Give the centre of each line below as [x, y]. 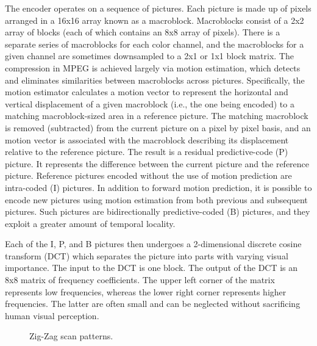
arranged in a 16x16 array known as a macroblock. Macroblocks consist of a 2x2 [155, 20]
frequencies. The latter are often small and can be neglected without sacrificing [153, 304]
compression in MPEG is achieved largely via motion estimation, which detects [153, 67]
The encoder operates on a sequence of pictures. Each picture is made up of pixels [158, 8]
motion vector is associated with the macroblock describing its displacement [147, 139]
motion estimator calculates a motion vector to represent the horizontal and [147, 92]
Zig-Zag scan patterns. [71, 336]
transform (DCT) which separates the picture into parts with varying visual [147, 255]
